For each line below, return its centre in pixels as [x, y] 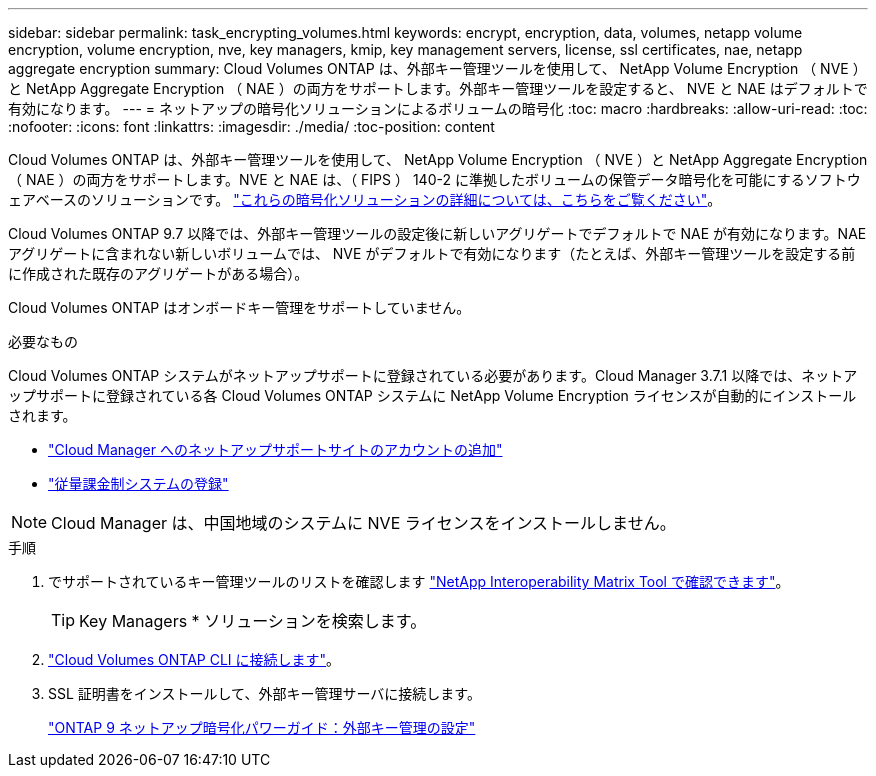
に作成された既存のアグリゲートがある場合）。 [158, 273]
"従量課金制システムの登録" [138, 483]
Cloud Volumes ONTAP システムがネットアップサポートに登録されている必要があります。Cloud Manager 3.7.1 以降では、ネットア [433, 375]
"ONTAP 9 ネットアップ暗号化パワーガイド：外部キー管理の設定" [262, 727]
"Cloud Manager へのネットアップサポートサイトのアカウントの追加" [275, 449]
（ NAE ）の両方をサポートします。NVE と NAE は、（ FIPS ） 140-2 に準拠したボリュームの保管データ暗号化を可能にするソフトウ [434, 179]
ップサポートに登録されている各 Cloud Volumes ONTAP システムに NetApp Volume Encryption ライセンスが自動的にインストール [432, 395]
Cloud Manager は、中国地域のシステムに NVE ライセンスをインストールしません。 [363, 523]
